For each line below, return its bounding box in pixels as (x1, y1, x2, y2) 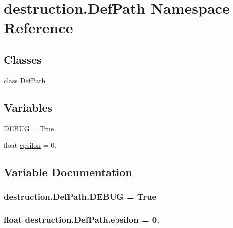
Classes (4, 51, 42, 67)
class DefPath (4, 75, 46, 85)
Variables (4, 99, 53, 115)
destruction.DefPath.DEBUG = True (4, 190, 157, 203)
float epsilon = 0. (4, 140, 57, 150)
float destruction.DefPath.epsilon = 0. (4, 213, 160, 226)
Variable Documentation (4, 164, 132, 180)
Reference (4, 17, 73, 38)
